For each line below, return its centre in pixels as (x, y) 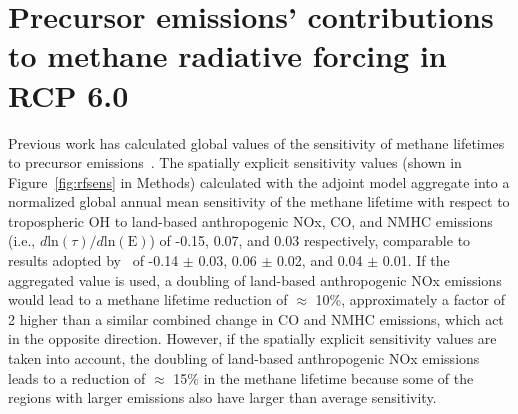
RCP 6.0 (68, 94)
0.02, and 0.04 (319, 260)
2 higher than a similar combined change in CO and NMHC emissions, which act (256, 318)
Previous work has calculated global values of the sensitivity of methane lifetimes (256, 142)
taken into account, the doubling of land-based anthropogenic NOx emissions (244, 358)
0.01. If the (416, 260)
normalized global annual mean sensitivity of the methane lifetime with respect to (259, 201)
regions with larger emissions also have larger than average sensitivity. (222, 397)
